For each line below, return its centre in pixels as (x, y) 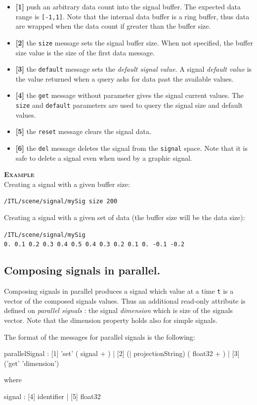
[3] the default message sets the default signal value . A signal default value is (134, 69)
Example (19, 174)
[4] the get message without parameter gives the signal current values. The (130, 95)
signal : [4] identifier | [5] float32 (52, 396)
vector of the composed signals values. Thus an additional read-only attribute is (125, 300)
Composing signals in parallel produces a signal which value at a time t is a (119, 291)
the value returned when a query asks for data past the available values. (125, 78)
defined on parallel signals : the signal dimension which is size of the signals (119, 310)
